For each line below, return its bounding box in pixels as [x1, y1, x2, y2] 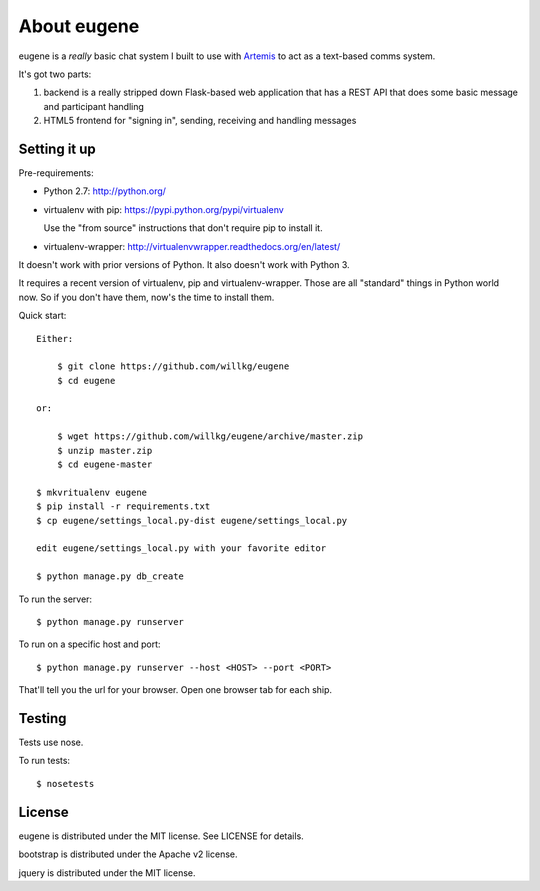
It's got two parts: [18, 68, 92, 80]
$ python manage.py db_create [36, 571, 185, 582]
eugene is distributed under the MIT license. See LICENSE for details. [18, 830, 304, 842]
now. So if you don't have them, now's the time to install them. [18, 291, 275, 303]
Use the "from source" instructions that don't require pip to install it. [43, 222, 324, 234]
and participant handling [43, 100, 145, 112]
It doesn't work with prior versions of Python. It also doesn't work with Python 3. [18, 258, 350, 270]
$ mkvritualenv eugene [36, 486, 148, 498]
